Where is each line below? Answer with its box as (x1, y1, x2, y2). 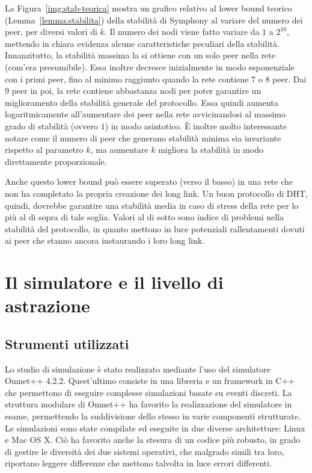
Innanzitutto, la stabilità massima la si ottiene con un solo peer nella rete (5, 49, 276, 61)
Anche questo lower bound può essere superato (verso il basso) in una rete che (5, 175, 293, 188)
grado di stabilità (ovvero (5, 119, 98, 132)
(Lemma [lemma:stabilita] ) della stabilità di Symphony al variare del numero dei (5, 13, 303, 26)
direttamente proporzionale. (5, 155, 107, 167)
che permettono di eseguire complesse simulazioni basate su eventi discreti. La (5, 386, 292, 398)
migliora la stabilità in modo (158, 143, 263, 156)
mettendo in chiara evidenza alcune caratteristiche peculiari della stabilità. (5, 37, 280, 49)
